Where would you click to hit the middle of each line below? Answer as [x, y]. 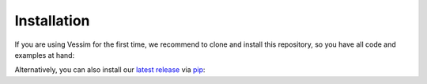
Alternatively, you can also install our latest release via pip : [110, 70]
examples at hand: [45, 55]
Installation [52, 21]
